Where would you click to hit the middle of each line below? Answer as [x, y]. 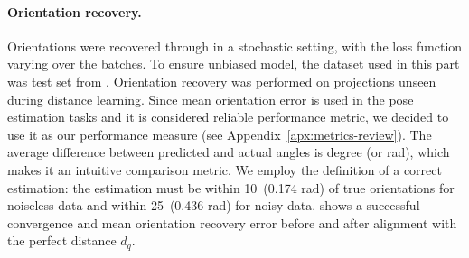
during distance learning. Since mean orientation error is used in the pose [211, 99]
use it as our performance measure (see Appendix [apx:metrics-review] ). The [220, 134]
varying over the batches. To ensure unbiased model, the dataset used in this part [234, 64]
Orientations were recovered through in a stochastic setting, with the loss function [235, 46]
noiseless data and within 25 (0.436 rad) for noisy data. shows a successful [214, 205]
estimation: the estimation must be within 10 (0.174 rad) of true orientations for [231, 187]
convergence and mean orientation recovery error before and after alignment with [232, 222]
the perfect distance [62, 240]
